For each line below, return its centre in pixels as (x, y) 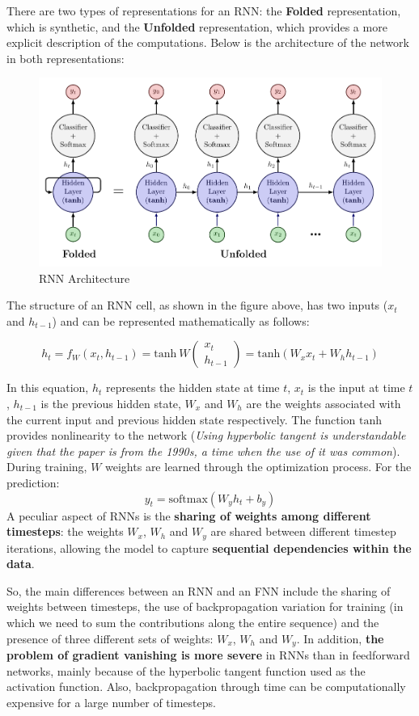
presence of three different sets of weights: (110, 638)
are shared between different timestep (303, 531)
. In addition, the (340, 638)
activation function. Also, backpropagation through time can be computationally (206, 687)
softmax (188, 499)
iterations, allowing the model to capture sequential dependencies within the (209, 548)
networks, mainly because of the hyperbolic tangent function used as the (186, 670)
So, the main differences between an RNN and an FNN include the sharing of (199, 590)
